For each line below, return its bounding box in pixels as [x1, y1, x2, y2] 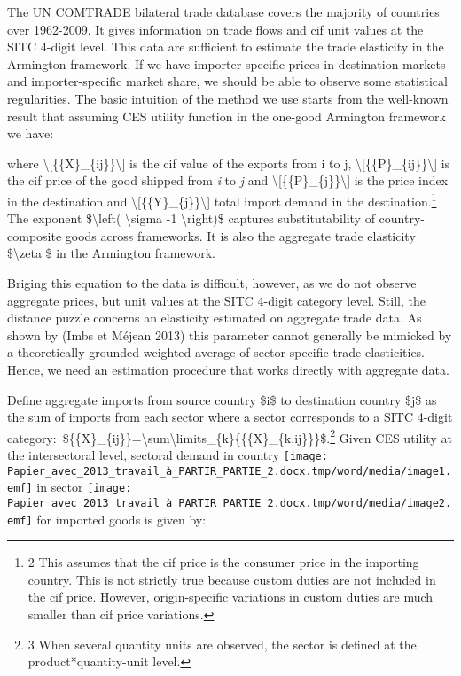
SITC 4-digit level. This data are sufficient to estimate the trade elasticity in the [7, 37, 444, 56]
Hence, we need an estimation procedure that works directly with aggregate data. [7, 360, 449, 378]
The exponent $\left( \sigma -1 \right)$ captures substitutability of [7, 209, 375, 228]
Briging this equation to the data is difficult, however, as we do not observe [7, 273, 417, 291]
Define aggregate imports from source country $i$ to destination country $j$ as [7, 390, 437, 408]
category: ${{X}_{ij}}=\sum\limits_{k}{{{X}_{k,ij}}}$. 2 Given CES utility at [7, 425, 452, 447]
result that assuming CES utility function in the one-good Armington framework [7, 106, 446, 125]
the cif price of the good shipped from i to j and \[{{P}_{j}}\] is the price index [7, 171, 449, 190]
